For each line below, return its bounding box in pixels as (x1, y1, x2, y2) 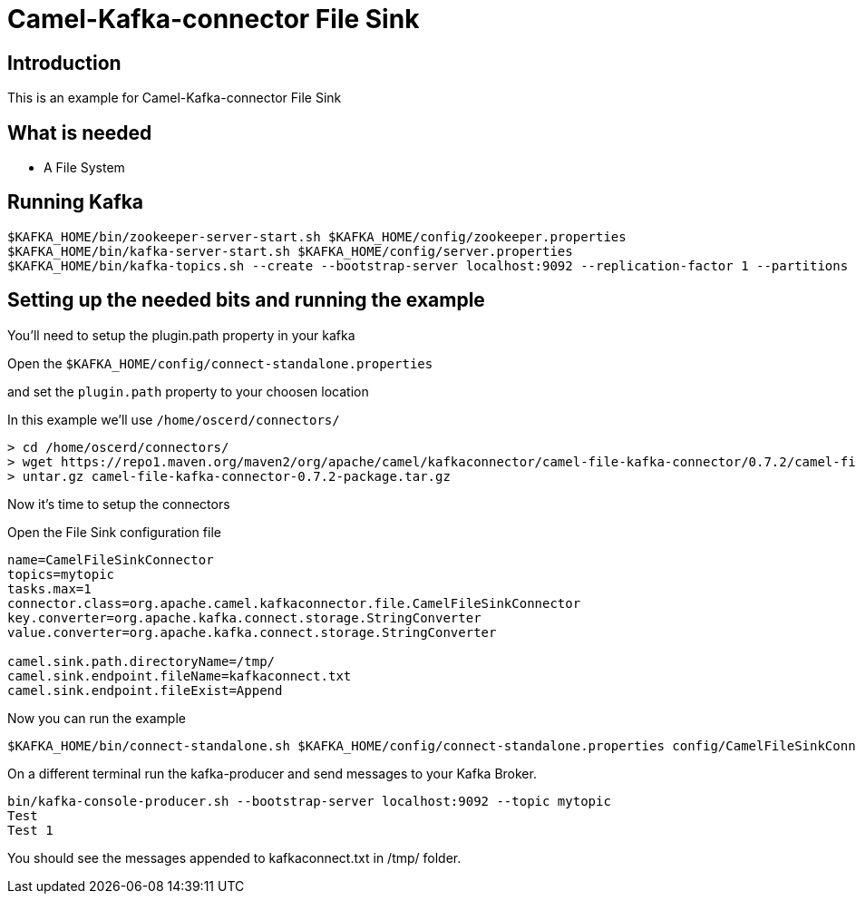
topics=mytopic (7, 566, 115, 582)
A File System (44, 160, 125, 176)
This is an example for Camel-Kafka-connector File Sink (7, 90, 342, 106)
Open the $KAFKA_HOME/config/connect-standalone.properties (7, 355, 433, 371)
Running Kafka (7, 191, 144, 214)
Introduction (7, 51, 122, 74)
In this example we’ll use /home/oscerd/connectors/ (7, 411, 340, 427)
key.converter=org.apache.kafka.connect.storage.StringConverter (7, 610, 481, 625)
